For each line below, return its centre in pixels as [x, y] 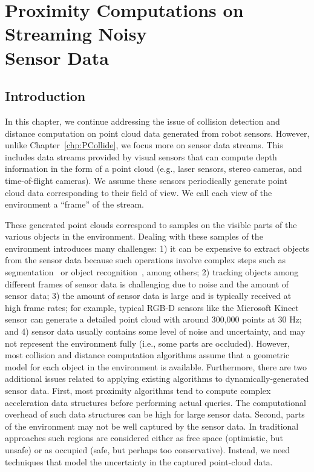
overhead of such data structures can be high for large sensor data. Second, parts [155, 414]
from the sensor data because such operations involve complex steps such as [145, 260]
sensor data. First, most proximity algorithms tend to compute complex [138, 391]
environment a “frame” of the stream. [75, 204]
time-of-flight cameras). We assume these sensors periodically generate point [146, 180]
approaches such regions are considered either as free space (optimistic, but [144, 438]
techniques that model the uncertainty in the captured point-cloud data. [139, 461]
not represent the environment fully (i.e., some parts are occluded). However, [148, 343]
